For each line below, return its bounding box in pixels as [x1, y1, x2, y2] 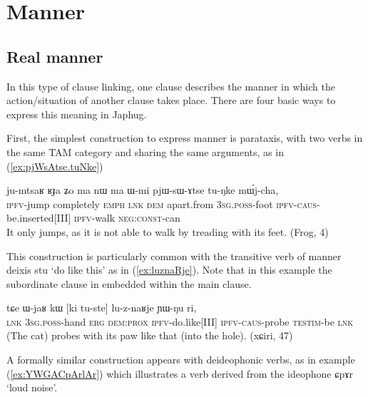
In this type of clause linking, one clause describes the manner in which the [6, 78, 335, 93]
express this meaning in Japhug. [6, 106, 147, 121]
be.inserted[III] [6, 210, 71, 225]
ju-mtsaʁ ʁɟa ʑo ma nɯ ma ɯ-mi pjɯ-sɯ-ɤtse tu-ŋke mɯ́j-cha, [6, 182, 279, 197]
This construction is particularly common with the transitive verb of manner [6, 248, 342, 263]
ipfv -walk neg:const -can [74, 210, 180, 225]
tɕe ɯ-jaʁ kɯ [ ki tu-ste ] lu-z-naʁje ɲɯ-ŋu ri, [6, 300, 197, 315]
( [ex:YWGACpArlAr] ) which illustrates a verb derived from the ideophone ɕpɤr [6, 366, 353, 381]
